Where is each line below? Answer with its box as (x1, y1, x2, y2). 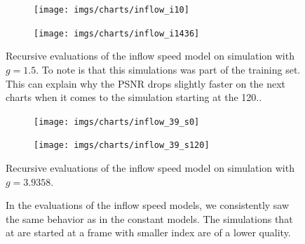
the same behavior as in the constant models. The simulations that (6, 211, 293, 226)
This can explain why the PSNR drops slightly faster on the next (6, 76, 286, 90)
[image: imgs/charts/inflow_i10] (34, 5, 189, 15)
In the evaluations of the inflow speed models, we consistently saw (6, 198, 290, 212)
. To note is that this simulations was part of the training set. (36, 62, 301, 76)
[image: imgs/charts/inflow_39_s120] (34, 140, 210, 151)
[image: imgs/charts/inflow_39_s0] (34, 116, 200, 127)
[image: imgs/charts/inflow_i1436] (34, 28, 200, 39)
